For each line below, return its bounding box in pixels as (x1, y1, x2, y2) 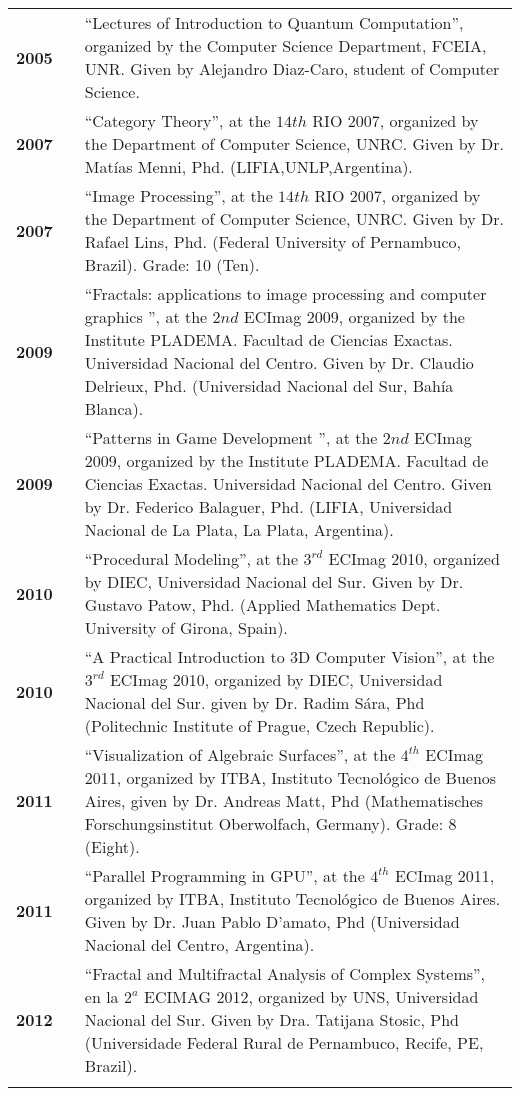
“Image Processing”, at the (84, 184, 273, 207)
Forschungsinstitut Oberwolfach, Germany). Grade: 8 (84, 812, 457, 835)
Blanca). (84, 397, 144, 420)
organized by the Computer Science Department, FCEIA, (84, 34, 487, 57)
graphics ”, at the (84, 305, 208, 328)
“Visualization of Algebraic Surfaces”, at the (84, 743, 396, 766)
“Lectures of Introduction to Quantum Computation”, (84, 11, 464, 34)
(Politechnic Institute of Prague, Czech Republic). (84, 714, 435, 737)
